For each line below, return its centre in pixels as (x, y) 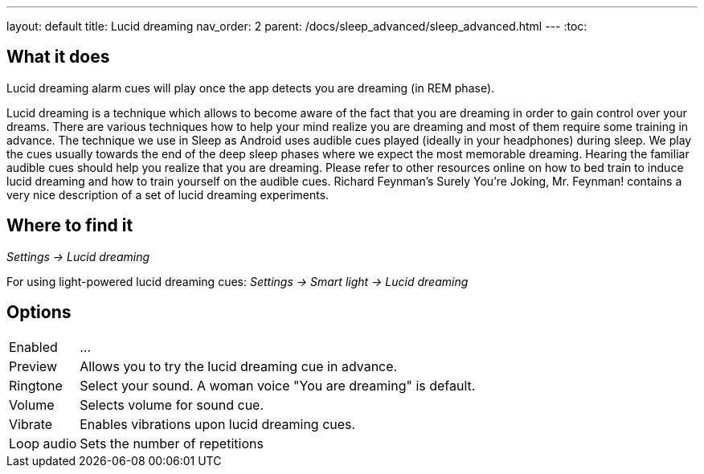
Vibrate (31, 424)
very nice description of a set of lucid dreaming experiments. (168, 194)
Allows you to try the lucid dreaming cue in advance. (239, 366)
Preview (33, 366)
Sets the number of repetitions (172, 443)
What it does (58, 57)
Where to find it (70, 226)
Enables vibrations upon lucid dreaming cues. (218, 424)
